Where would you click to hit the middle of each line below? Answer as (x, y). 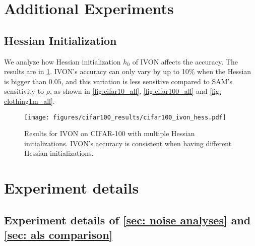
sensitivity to (24, 91)
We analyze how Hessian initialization (62, 61)
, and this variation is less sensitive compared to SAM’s (147, 81)
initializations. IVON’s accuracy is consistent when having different (128, 143)
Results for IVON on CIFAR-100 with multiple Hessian (110, 133)
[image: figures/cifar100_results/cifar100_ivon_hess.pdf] (125, 117)
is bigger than (25, 81)
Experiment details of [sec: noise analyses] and (127, 220)
